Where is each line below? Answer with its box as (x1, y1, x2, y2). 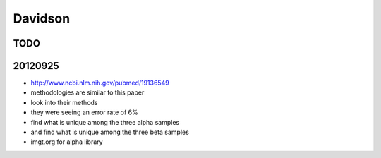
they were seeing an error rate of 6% (30, 108, 138, 116)
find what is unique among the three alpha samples (30, 118, 180, 126)
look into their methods (30, 98, 98, 107)
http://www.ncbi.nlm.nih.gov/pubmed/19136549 (30, 78, 169, 87)
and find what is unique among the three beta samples (30, 128, 190, 137)
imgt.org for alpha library (30, 138, 103, 146)
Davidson (13, 11, 71, 26)
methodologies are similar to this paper (30, 88, 145, 97)
